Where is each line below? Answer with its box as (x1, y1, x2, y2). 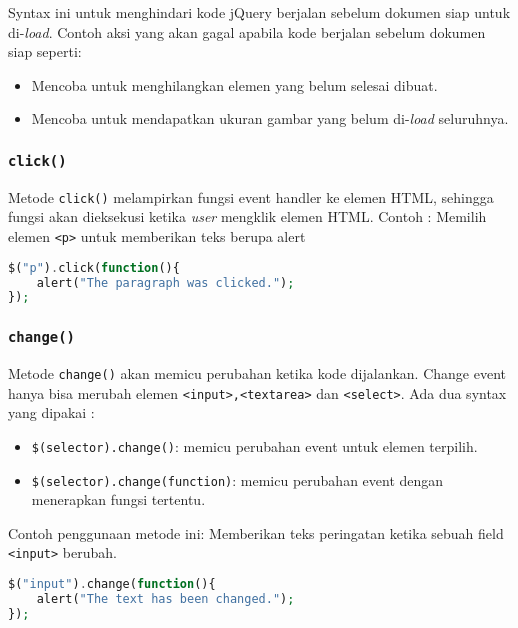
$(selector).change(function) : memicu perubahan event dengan (31, 469, 444, 490)
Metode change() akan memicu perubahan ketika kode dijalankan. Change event (8, 363, 506, 384)
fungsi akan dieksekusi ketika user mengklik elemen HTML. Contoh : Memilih (8, 206, 487, 227)
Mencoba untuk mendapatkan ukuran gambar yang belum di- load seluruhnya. (31, 108, 509, 129)
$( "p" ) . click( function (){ (8, 260, 180, 275)
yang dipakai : (8, 402, 95, 423)
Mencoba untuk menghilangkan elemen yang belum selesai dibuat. (31, 74, 438, 95)
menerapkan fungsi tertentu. (31, 489, 206, 510)
